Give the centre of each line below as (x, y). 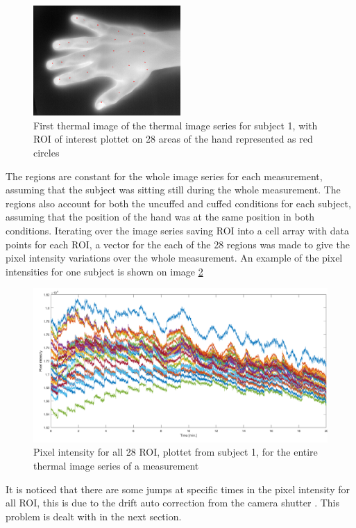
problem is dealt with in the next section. (94, 516)
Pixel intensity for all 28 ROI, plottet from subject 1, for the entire (176, 452)
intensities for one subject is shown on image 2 (104, 271)
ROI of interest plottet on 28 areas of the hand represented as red (173, 139)
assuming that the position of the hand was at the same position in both (160, 217)
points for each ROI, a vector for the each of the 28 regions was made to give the (178, 244)
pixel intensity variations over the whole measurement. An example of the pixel (174, 258)
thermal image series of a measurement (116, 466)
